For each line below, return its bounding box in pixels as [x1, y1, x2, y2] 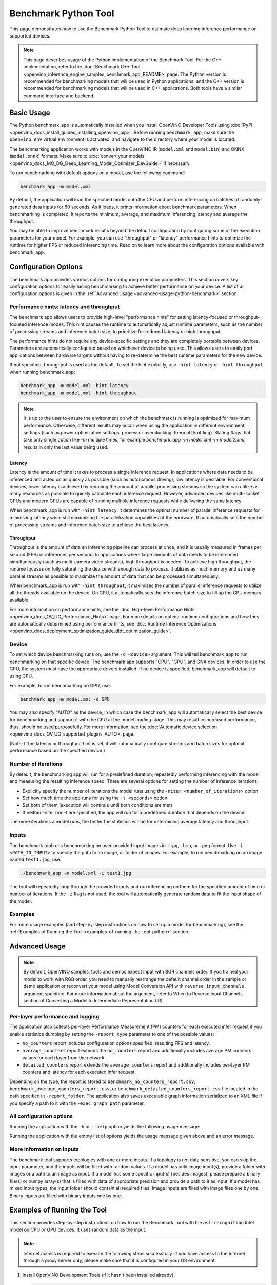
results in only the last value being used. [23, 444, 109, 450]
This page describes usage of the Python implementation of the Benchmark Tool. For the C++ [23, 57, 222, 63]
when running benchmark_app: [9, 369, 75, 375]
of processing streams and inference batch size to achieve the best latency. [9, 522, 170, 528]
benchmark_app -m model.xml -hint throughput [20, 390, 137, 396]
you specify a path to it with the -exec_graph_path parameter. [9, 1100, 145, 1106]
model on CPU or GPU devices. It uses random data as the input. [9, 1226, 146, 1233]
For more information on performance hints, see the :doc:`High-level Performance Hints [9, 607, 195, 613]
